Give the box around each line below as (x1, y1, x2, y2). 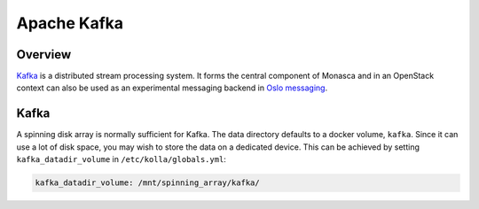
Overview (16, 47, 72, 62)
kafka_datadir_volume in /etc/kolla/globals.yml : (16, 154, 226, 165)
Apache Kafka (16, 13, 124, 33)
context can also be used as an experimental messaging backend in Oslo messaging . (16, 82, 328, 93)
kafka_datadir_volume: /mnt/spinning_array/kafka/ (35, 178, 261, 188)
